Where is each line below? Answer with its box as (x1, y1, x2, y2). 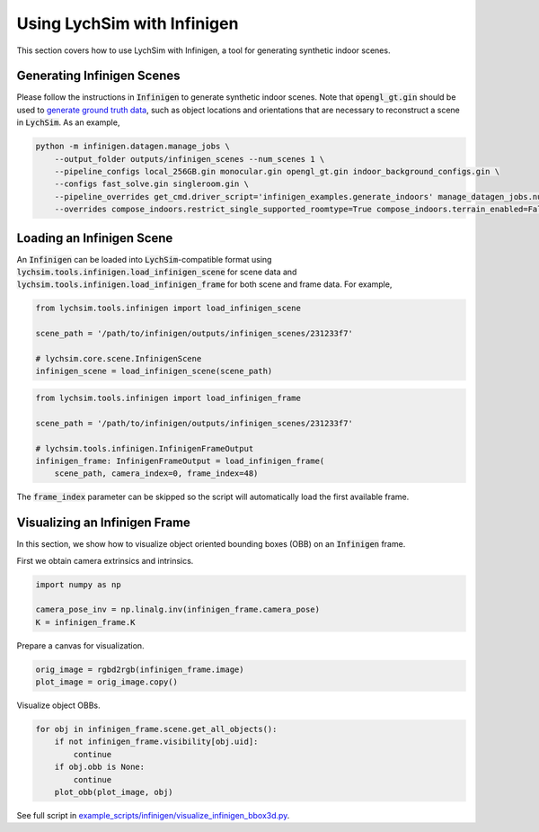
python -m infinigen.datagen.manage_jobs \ (35, 141, 231, 152)
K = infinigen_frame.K (35, 617, 136, 627)
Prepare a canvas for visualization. (16, 640, 145, 651)
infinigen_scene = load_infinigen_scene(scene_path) (35, 366, 273, 377)
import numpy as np (35, 579, 121, 589)
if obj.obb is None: (54, 762, 146, 773)
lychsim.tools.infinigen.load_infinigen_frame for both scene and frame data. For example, (16, 279, 393, 290)
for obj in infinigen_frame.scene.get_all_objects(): (35, 724, 278, 735)
